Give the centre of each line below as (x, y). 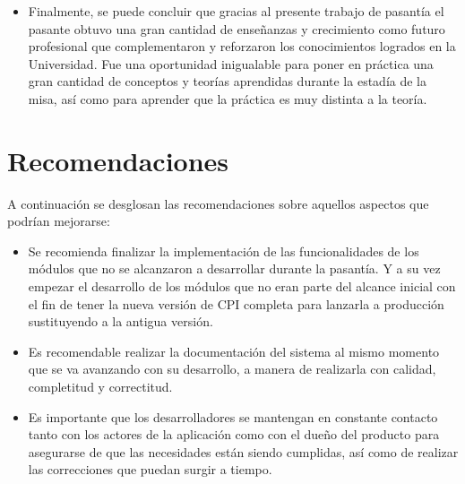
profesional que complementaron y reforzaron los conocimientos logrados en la (242, 46)
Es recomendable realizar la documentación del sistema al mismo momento (234, 351)
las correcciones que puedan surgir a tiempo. (150, 469)
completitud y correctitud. (100, 387)
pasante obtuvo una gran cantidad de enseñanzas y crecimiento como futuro (237, 28)
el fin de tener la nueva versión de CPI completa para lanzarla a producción (236, 303)
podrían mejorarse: (59, 221)
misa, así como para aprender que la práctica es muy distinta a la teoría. (228, 98)
